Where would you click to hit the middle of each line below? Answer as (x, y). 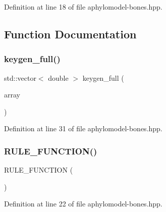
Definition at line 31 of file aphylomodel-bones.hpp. (83, 128)
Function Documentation (70, 34)
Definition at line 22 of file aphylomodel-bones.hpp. (83, 204)
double (58, 77)
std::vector (20, 77)
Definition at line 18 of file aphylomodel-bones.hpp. (83, 7)
